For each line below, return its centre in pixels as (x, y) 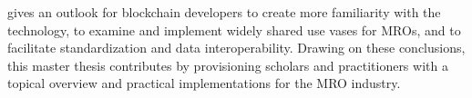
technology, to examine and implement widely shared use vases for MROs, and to (234, 29)
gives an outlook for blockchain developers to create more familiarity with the (224, 12)
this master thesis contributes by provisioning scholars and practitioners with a (228, 65)
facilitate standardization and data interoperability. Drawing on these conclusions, (236, 48)
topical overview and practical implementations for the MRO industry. (204, 83)
